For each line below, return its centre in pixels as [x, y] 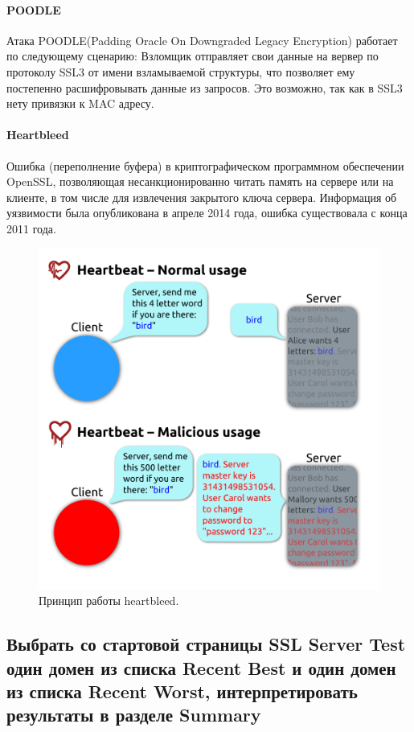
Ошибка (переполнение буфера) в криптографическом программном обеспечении [205, 165]
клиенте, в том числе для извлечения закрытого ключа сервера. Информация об [202, 197]
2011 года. [31, 228]
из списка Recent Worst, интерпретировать [182, 691]
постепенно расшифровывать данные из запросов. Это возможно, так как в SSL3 [205, 87]
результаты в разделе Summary [134, 715]
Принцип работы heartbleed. [109, 600]
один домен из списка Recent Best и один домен [201, 667]
